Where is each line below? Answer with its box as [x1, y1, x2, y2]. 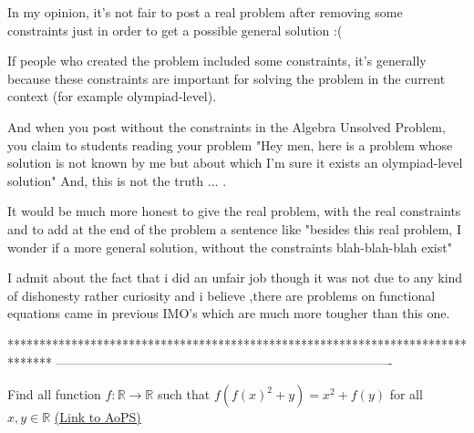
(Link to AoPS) [54, 407, 141, 427]
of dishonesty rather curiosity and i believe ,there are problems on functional [7, 285, 436, 304]
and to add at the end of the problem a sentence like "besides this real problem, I [7, 219, 461, 238]
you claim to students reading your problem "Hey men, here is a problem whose [7, 135, 453, 154]
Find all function [7, 385, 101, 404]
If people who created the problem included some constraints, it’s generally [7, 51, 427, 70]
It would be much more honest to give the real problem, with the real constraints [7, 201, 461, 221]
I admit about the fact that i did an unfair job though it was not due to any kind [7, 268, 463, 287]
